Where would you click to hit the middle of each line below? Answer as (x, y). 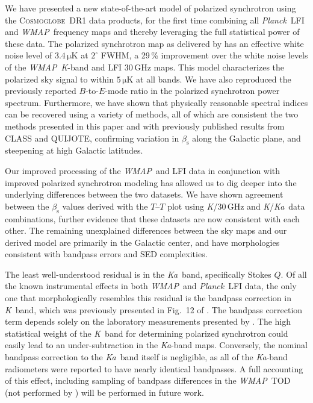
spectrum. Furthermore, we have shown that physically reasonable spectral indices (156, 102)
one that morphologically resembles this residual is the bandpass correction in (148, 298)
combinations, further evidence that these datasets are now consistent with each (152, 218)
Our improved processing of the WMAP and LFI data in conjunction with (143, 170)
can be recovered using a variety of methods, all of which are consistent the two (152, 114)
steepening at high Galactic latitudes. (74, 150)
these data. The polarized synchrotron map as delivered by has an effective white (154, 43)
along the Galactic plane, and (246, 138)
